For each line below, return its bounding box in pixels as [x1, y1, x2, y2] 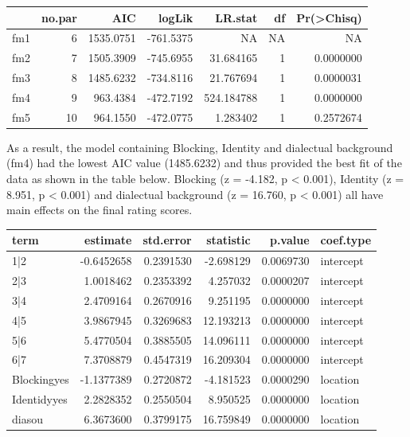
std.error [143, 232, 192, 248]
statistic [206, 232, 251, 248]
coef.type [320, 232, 372, 248]
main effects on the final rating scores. [6, 201, 193, 218]
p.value [269, 232, 310, 248]
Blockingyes [12, 371, 69, 388]
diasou [12, 410, 43, 427]
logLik [158, 9, 193, 25]
